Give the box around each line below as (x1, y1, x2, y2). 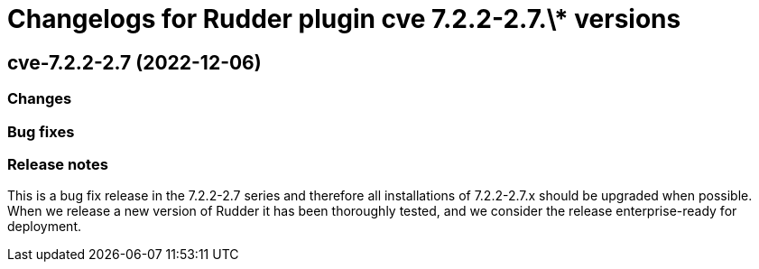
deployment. (7, 218, 81, 235)
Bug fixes (7, 122, 75, 141)
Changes (7, 89, 72, 108)
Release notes (7, 154, 108, 173)
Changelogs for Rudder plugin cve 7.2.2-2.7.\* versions (7, 4, 681, 34)
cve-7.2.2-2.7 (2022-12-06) (7, 51, 262, 74)
